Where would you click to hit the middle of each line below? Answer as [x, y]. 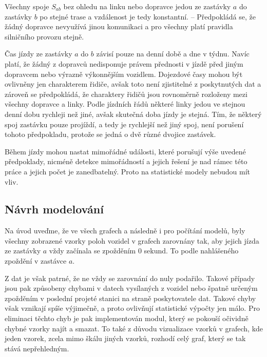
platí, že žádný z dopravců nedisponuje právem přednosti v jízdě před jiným [124, 63]
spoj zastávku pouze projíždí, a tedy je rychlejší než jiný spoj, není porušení [124, 124]
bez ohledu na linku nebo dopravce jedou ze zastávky [147, 6]
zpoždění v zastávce [36, 261]
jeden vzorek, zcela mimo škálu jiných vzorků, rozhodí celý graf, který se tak [125, 338]
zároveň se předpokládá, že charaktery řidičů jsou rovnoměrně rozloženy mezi [126, 94]
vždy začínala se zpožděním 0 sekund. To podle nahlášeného [144, 251]
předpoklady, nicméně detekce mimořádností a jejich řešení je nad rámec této [126, 161]
